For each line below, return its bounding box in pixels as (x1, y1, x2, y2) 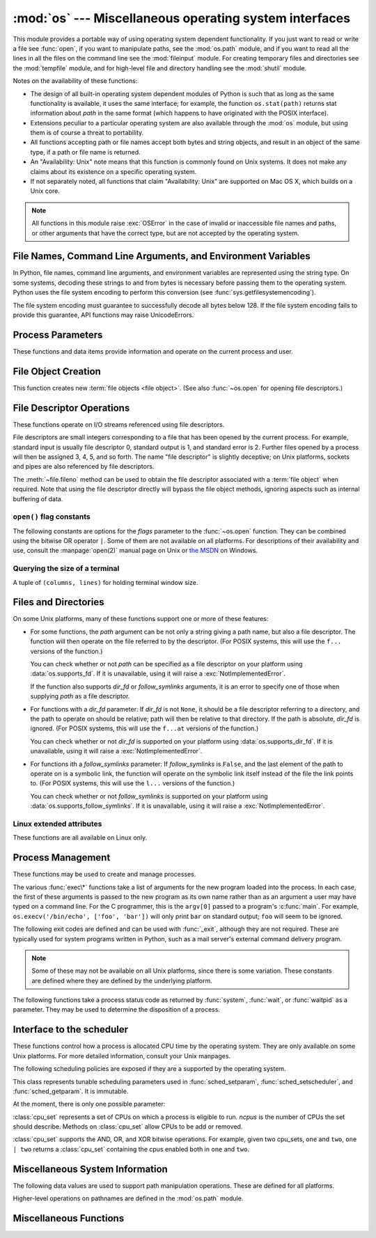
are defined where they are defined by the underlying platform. (31, 976, 212, 985)
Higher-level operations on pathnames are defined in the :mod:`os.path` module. (13, 1194, 244, 1202)
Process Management (13, 852, 111, 863)
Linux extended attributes (13, 819, 102, 829)
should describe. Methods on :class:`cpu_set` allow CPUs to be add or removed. (13, 1122, 243, 1131)
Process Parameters (13, 329, 103, 340)
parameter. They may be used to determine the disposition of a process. (13, 1005, 221, 1014)
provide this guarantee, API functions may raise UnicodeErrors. (13, 311, 194, 320)
